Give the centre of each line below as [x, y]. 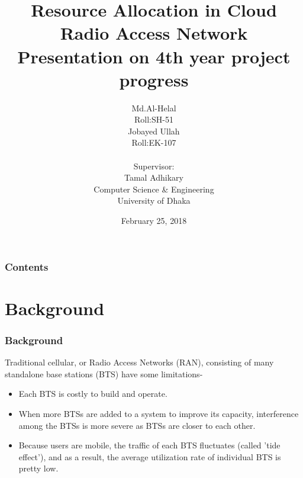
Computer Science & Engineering [154, 189]
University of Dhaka [154, 200]
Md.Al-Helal [154, 108]
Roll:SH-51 [154, 119]
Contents [27, 266]
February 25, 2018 [154, 221]
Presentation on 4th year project [154, 56]
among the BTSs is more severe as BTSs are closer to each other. [137, 425]
